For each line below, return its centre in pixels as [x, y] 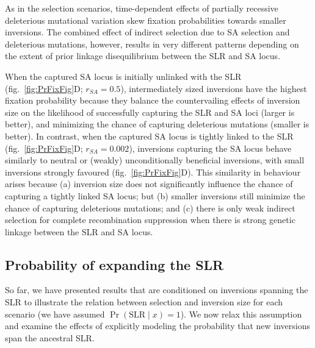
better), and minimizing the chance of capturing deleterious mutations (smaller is [157, 124]
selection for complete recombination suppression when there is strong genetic [150, 220]
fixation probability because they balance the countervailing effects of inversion [153, 100]
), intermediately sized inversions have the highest [214, 88]
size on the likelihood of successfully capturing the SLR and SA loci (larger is [150, 112]
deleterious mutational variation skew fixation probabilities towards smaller [146, 20]
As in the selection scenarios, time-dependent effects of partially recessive [142, 8]
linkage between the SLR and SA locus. [79, 231]
